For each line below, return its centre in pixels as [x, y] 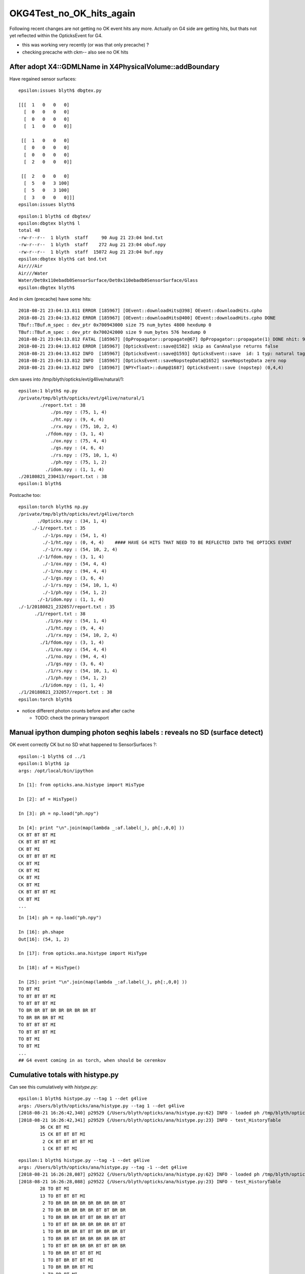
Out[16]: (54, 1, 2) [44, 939]
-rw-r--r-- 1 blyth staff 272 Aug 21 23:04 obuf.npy [92, 245]
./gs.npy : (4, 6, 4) [77, 448]
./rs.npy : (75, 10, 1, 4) [84, 455]
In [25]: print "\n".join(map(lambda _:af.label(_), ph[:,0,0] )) [103, 982]
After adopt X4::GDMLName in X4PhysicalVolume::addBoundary [114, 67]
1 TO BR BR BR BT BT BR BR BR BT [84, 1231]
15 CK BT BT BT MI [63, 1134]
